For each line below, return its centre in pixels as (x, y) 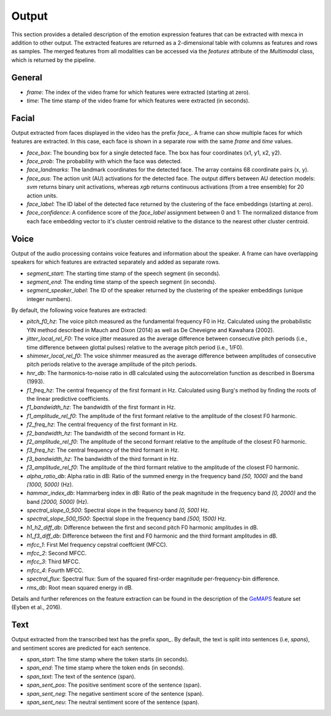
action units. (42, 196)
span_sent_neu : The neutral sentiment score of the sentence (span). (113, 702)
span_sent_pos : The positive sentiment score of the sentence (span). (114, 685)
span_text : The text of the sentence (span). (81, 676)
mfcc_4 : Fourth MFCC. (55, 570)
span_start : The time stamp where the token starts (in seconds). (108, 660)
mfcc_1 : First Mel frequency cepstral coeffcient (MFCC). (97, 544)
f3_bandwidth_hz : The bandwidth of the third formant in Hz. (102, 459)
